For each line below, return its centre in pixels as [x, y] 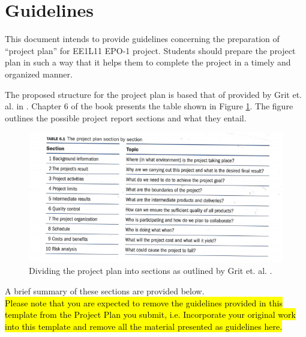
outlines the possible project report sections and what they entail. [126, 117]
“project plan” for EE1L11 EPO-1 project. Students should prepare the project [150, 50]
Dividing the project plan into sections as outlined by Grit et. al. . [151, 271]
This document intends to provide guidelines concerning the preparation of [142, 39]
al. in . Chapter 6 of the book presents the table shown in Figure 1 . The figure [149, 106]
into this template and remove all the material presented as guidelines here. [144, 326]
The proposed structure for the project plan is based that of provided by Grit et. [153, 94]
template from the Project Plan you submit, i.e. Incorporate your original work [150, 314]
